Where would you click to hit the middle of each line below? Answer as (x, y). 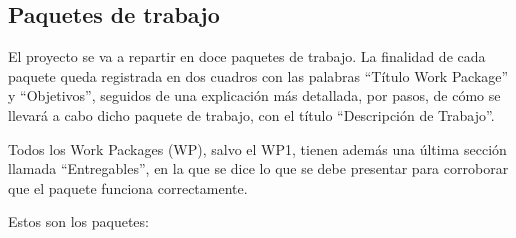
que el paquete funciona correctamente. (128, 187)
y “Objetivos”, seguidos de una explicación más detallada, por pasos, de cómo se (254, 95)
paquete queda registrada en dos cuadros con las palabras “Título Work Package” (258, 75)
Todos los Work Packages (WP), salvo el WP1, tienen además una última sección (257, 148)
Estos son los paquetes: (78, 221)
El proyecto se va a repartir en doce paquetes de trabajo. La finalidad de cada (247, 56)
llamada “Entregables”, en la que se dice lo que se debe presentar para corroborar (258, 168)
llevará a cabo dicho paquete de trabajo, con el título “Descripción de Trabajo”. (251, 114)
